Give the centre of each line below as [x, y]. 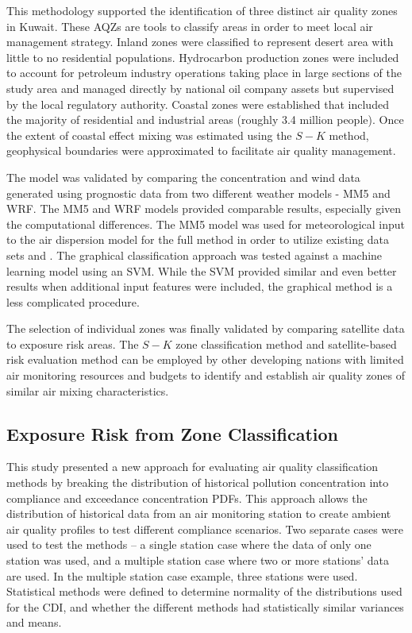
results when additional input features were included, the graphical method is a [200, 286]
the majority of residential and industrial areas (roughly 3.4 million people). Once [205, 120]
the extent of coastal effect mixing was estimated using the [149, 135]
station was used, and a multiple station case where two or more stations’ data [198, 560]
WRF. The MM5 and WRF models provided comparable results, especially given [204, 208]
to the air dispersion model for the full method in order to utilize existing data [198, 239]
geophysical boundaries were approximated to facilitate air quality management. [201, 151]
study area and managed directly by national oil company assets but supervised [200, 88]
